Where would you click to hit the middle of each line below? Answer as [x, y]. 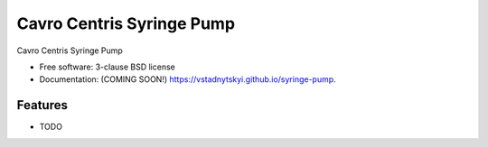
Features [42, 105]
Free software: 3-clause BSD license [107, 67]
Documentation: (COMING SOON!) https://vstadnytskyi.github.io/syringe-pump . [188, 79]
